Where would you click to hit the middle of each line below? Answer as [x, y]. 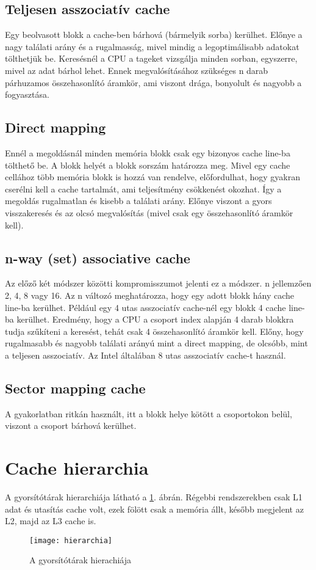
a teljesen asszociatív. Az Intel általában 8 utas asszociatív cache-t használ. [145, 355]
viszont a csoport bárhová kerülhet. [71, 426]
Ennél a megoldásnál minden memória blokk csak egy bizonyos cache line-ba [148, 152]
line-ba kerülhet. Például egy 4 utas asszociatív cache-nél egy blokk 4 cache [145, 307]
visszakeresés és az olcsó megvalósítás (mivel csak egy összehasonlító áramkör [149, 212]
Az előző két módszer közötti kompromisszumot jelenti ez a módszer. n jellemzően [158, 283]
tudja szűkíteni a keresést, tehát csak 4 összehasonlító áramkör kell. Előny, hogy [154, 331]
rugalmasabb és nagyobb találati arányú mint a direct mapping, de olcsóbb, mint [156, 343]
